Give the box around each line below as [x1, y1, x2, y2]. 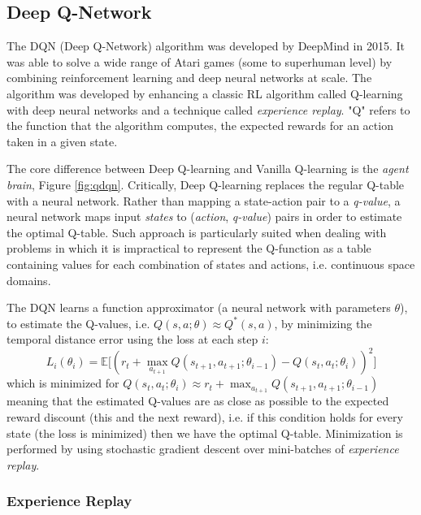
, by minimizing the [274, 314, 372, 331]
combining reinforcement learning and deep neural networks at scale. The [7, 69, 372, 86]
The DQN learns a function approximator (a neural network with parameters [7, 299, 391, 316]
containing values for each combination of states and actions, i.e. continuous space [7, 255, 415, 272]
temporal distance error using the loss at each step [7, 331, 258, 348]
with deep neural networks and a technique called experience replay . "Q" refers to [7, 101, 410, 118]
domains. [7, 271, 51, 288]
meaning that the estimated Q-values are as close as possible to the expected [7, 392, 389, 409]
